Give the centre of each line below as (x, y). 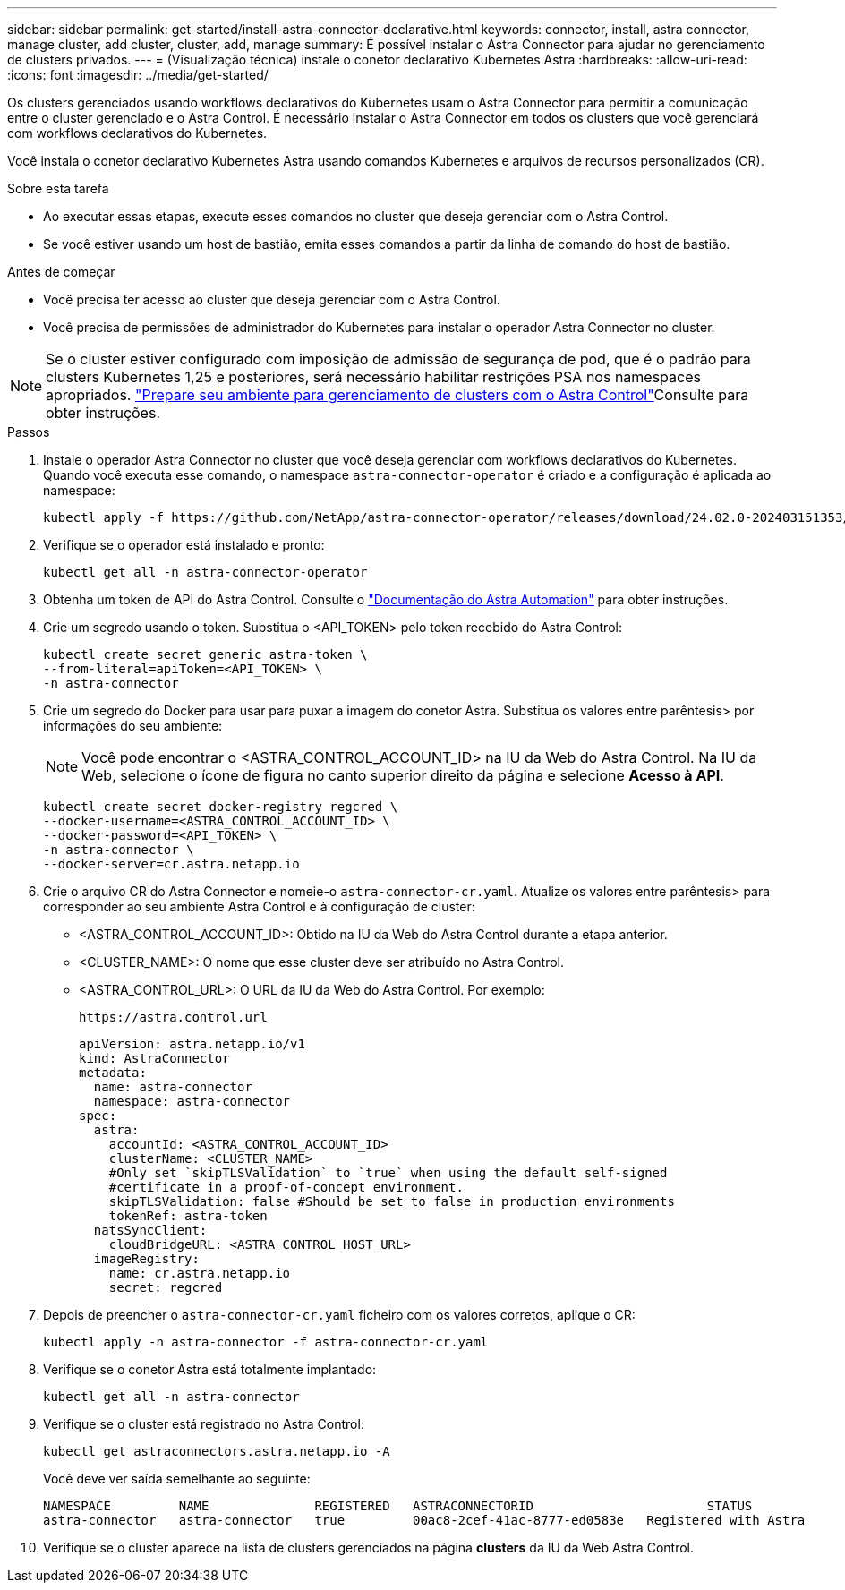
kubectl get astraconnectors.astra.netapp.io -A (217, 1451)
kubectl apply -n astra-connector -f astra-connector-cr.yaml (266, 1342)
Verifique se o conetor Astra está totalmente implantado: (210, 1369)
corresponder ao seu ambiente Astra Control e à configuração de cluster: (259, 906)
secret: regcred (166, 1287)
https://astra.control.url (173, 1017)
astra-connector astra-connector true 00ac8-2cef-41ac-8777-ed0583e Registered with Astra (424, 1520)
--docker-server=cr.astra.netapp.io (171, 864)
